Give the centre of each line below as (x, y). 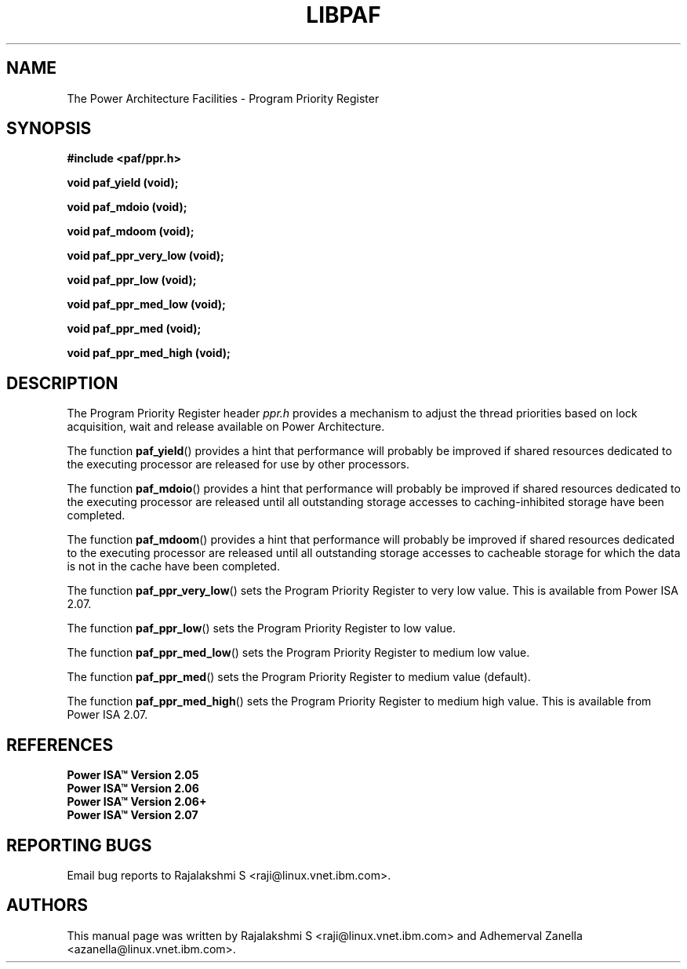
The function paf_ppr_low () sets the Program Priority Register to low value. (261, 628)
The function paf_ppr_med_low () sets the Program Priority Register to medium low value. (298, 653)
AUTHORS (47, 905)
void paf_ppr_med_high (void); (149, 353)
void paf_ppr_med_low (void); (146, 304)
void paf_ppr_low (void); (132, 280)
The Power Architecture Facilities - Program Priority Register (223, 98)
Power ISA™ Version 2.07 (133, 815)
